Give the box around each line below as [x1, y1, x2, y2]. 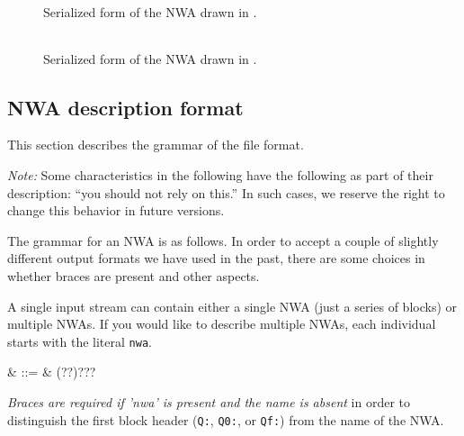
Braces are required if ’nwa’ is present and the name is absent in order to [7, 392, 410, 411]
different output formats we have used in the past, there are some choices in [7, 249, 425, 268]
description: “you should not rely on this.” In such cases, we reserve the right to [7, 183, 445, 202]
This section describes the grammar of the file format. [7, 135, 304, 154]
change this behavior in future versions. [7, 201, 225, 220]
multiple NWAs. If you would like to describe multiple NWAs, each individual [7, 314, 436, 333]
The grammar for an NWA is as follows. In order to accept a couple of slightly [7, 231, 439, 250]
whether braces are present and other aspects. [7, 266, 260, 285]
